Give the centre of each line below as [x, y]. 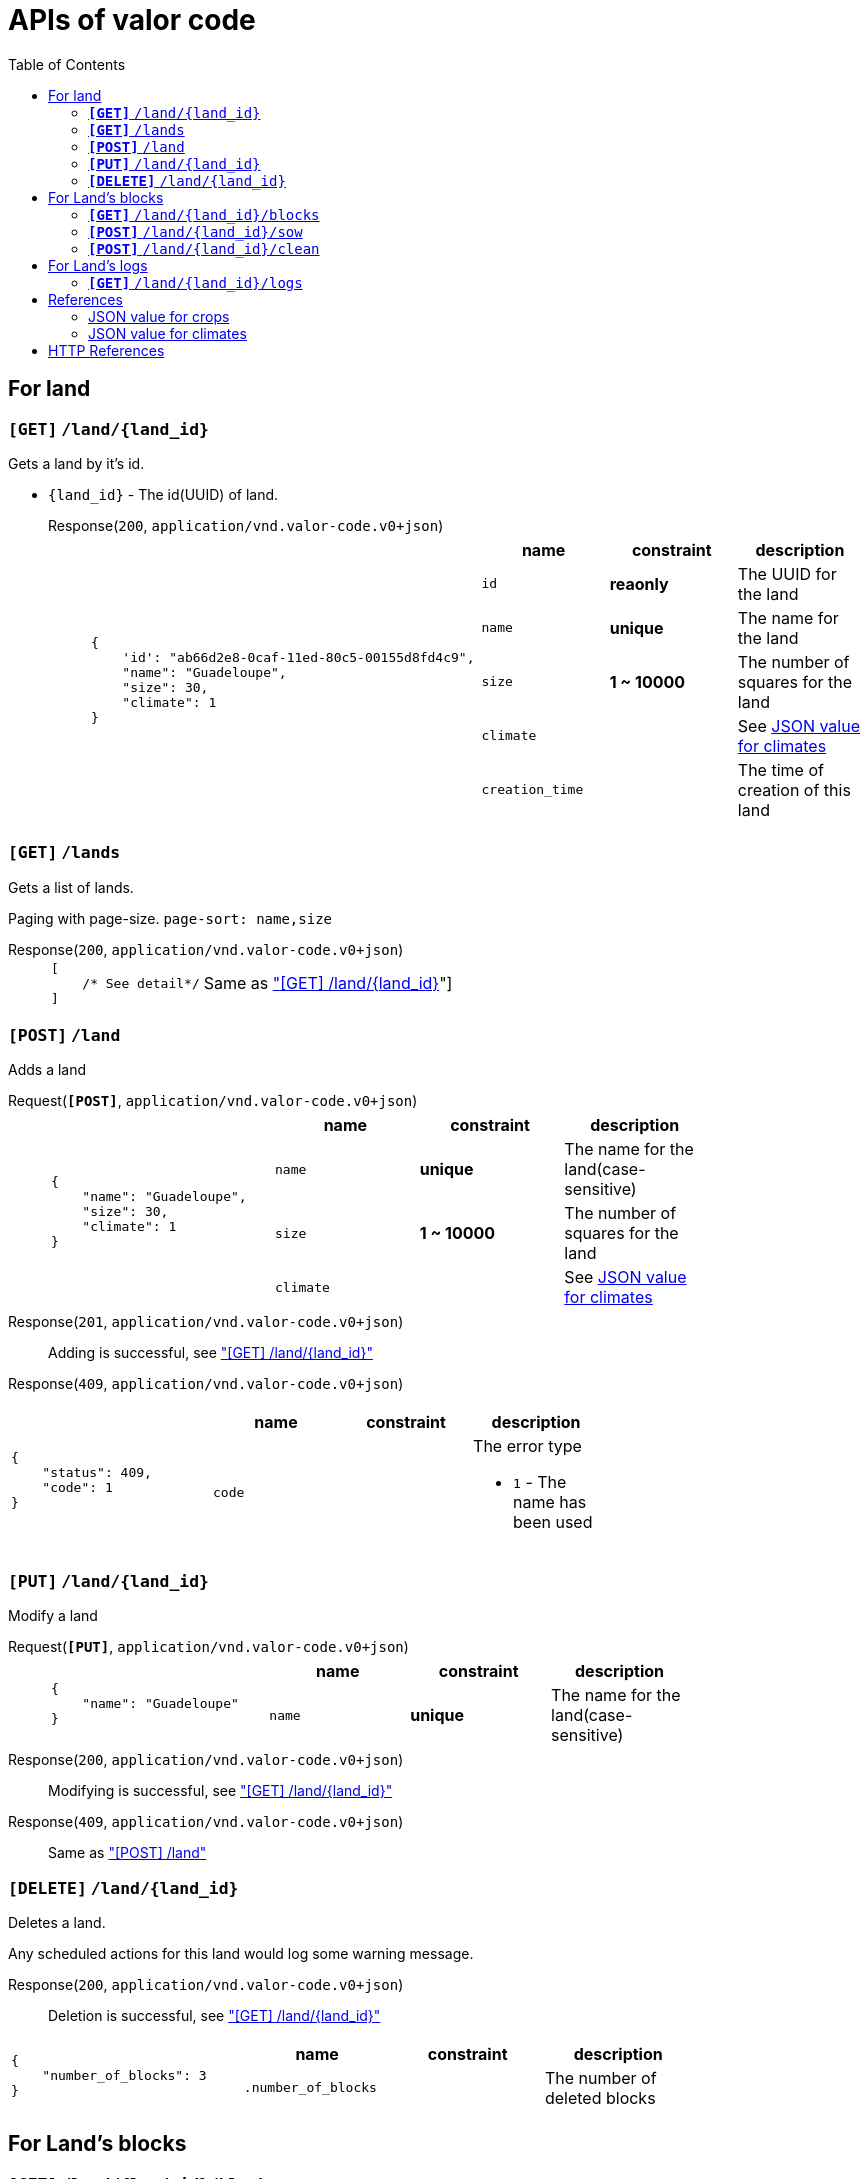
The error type [527, 1446]
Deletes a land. [57, 1922]
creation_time [532, 790]
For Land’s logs [98, 265]
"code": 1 [77, 1488]
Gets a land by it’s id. [76, 463]
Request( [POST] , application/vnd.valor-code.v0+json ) [213, 1101]
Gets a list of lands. [71, 887]
